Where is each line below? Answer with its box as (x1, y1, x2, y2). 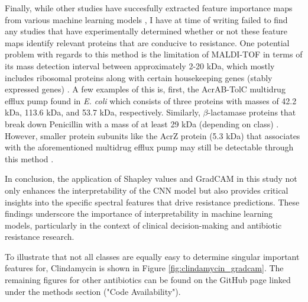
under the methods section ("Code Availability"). (5, 285, 181, 297)
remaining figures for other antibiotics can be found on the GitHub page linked (5, 274, 291, 286)
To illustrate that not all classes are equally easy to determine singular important (5, 250, 300, 262)
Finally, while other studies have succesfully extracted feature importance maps (5, 2, 293, 14)
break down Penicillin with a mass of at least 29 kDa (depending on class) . (5, 117, 279, 130)
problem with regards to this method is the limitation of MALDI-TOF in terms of (5, 48, 303, 60)
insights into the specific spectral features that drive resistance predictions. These (5, 195, 300, 208)
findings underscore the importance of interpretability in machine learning (5, 207, 273, 220)
